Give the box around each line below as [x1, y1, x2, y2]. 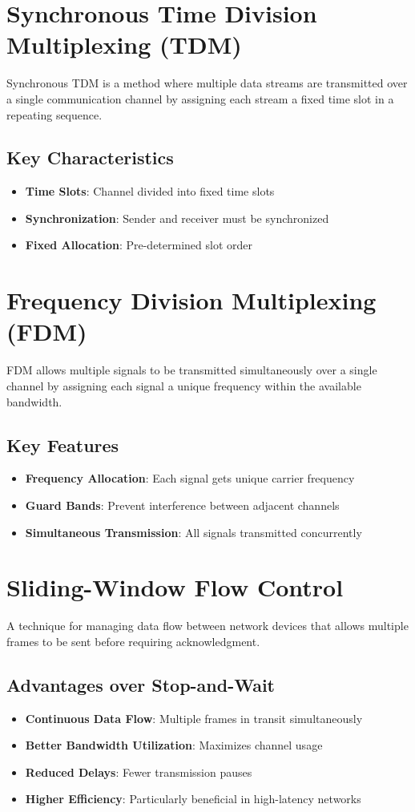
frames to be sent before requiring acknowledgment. [6, 632, 260, 649]
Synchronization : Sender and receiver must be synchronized [25, 209, 329, 226]
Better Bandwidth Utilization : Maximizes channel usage [25, 737, 323, 753]
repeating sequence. [6, 106, 103, 123]
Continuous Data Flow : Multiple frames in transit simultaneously [25, 709, 363, 726]
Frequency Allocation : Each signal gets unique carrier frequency [25, 470, 355, 487]
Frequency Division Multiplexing [6, 284, 377, 317]
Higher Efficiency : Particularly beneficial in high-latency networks [25, 790, 361, 807]
